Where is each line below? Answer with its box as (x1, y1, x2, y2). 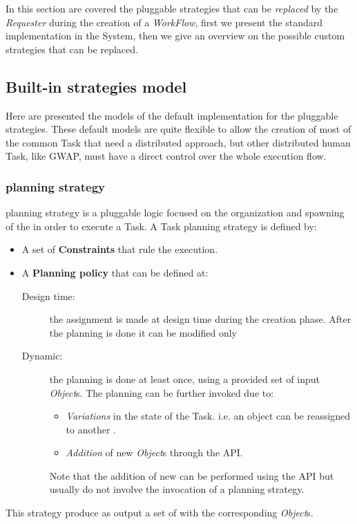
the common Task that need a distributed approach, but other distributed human (6, 135, 351, 149)
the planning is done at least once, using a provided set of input (49, 371, 320, 386)
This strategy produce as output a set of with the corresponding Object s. (6, 505, 313, 520)
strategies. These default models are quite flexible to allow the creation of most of (6, 122, 351, 136)
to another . (66, 422, 116, 436)
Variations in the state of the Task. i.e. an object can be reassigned (66, 409, 351, 423)
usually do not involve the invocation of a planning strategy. (49, 482, 305, 496)
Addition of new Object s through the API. (66, 445, 243, 460)
